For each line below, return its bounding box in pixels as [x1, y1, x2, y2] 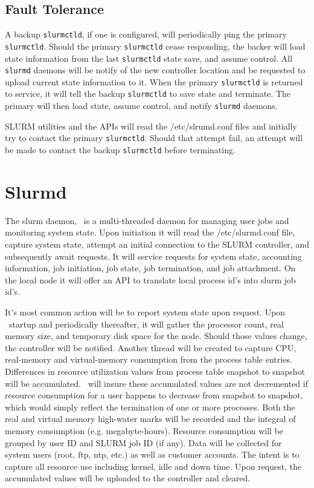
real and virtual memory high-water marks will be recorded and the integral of [5, 412, 296, 425]
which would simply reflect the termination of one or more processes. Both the [5, 400, 295, 413]
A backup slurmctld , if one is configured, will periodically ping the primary [5, 28, 287, 41]
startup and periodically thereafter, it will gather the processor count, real [8, 317, 284, 330]
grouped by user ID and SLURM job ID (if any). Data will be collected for [5, 436, 282, 449]
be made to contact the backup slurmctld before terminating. [5, 143, 235, 156]
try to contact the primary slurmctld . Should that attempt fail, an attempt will [5, 131, 303, 144]
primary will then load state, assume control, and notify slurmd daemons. [5, 99, 278, 112]
